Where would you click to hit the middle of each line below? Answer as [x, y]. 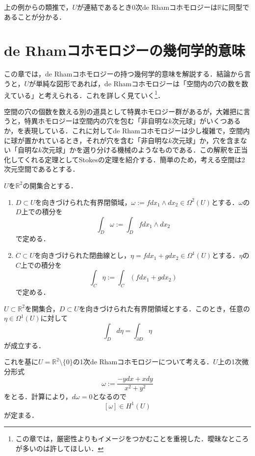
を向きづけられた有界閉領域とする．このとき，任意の [164, 308]
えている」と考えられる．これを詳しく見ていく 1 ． [84, 94]
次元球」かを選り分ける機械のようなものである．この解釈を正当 [145, 150]
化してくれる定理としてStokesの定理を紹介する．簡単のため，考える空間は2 [125, 159]
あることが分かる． [35, 16]
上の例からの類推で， [38, 7]
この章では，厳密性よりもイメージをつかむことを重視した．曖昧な [122, 439]
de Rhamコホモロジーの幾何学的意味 [125, 50]
